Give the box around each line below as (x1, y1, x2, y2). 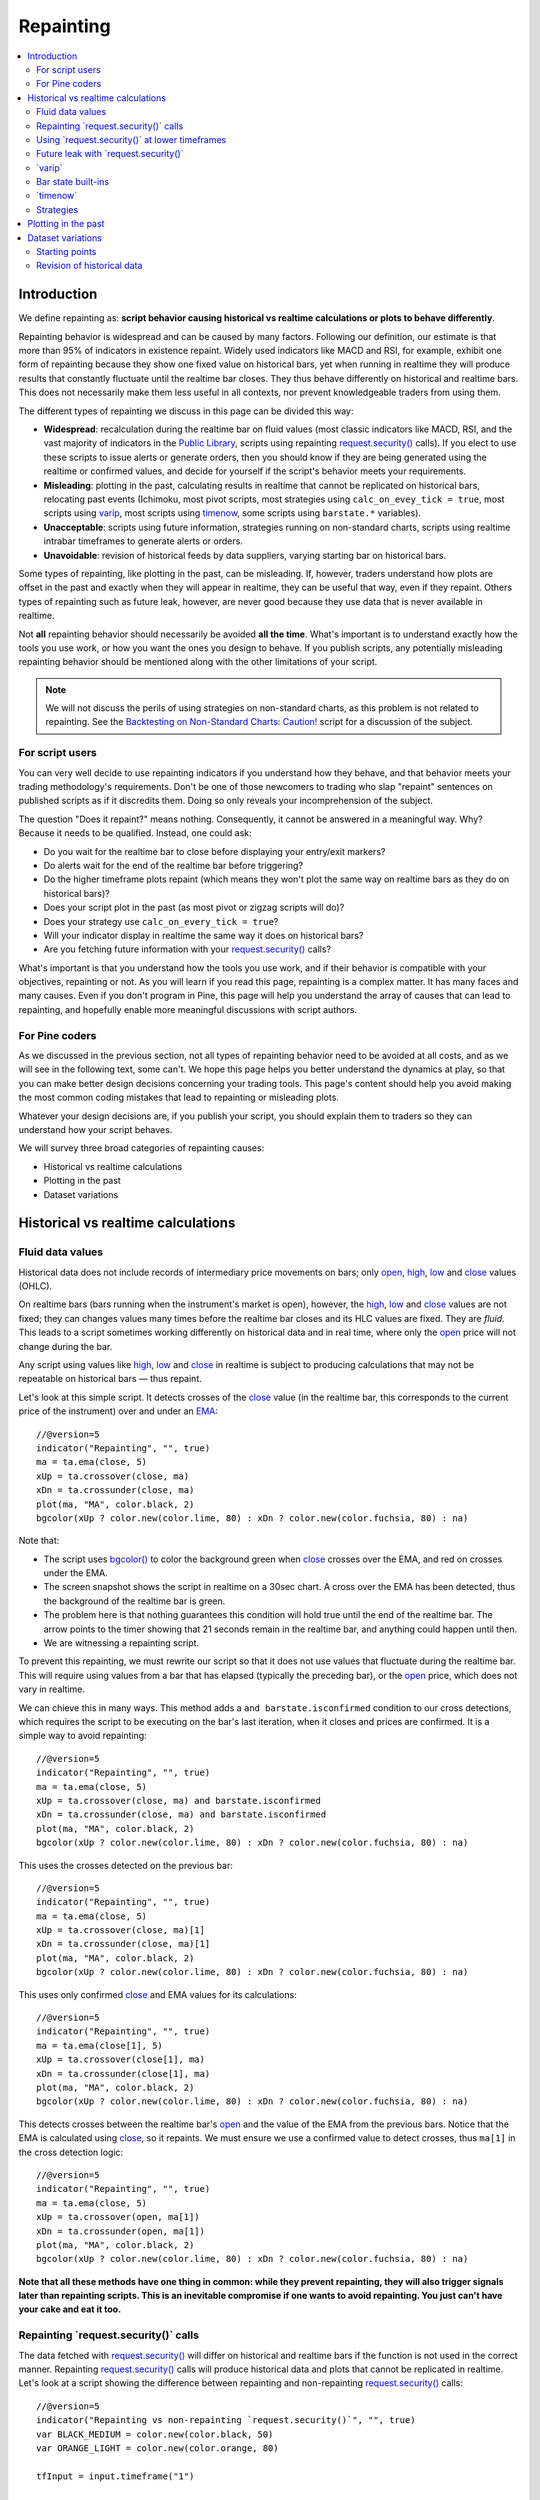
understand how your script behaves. (18, 1123, 173, 1135)
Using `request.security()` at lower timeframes (36, 133, 227, 145)
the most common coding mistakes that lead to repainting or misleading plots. (18, 1091, 340, 1104)
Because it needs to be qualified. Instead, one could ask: (18, 827, 252, 839)
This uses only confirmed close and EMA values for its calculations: (18, 1988, 297, 2000)
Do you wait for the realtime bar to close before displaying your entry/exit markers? (43, 845, 386, 857)
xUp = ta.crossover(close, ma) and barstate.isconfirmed (36, 1795, 322, 1806)
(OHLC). (18, 1280, 53, 1292)
